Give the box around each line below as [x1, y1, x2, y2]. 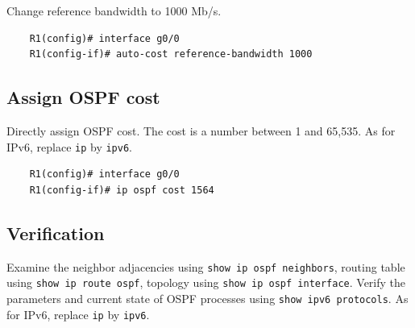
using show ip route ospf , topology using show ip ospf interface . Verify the [6, 274, 406, 291]
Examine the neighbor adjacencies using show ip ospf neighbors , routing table [6, 258, 405, 275]
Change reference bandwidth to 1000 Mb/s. [6, 2, 222, 19]
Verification [6, 220, 105, 245]
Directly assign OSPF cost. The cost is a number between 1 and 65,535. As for [6, 122, 396, 139]
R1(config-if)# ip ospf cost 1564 [29, 184, 214, 196]
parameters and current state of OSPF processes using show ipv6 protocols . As [6, 289, 409, 306]
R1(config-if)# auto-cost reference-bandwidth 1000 [29, 48, 313, 60]
